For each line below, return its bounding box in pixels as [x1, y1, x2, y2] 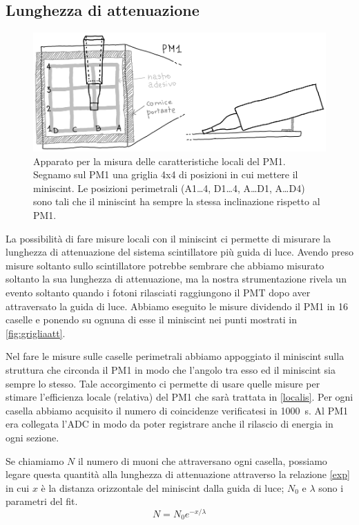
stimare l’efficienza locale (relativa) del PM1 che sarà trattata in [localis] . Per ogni [6, 390, 353, 404]
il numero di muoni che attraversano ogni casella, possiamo [77, 453, 327, 468]
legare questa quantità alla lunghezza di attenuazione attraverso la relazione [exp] [6, 467, 350, 481]
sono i [318, 480, 344, 495]
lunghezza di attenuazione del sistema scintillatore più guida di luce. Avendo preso [6, 245, 353, 259]
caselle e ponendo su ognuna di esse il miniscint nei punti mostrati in [6, 312, 298, 327]
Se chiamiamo [6, 453, 64, 468]
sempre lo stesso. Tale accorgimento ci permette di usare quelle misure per [6, 376, 320, 390]
